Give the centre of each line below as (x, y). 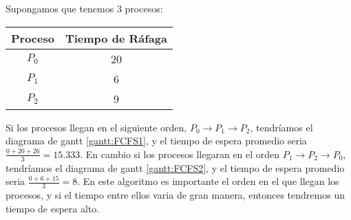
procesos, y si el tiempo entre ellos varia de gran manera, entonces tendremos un (175, 195)
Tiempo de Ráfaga (116, 38)
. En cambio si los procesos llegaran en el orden (180, 154)
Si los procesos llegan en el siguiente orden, (96, 127)
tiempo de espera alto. (53, 208)
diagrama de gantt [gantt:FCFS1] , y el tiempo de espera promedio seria (156, 141)
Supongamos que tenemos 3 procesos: (84, 8)
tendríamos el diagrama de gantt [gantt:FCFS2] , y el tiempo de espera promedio (175, 167)
